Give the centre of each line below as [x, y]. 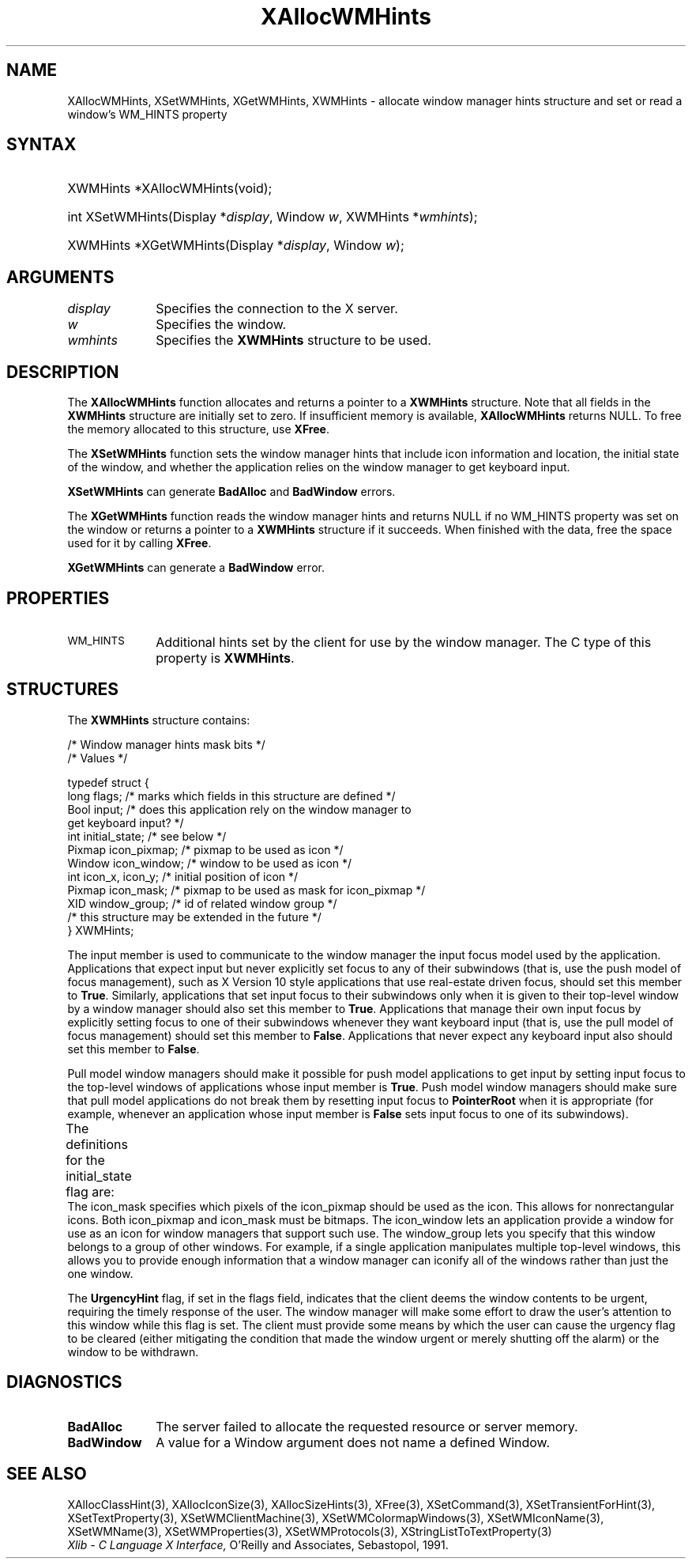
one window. [100, 1273]
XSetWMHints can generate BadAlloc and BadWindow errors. [231, 492]
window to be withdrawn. [133, 1351]
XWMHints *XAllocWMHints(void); [170, 189]
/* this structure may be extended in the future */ [194, 917]
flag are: [90, 1191]
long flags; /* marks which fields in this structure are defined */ [231, 796]
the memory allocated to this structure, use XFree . [198, 429]
